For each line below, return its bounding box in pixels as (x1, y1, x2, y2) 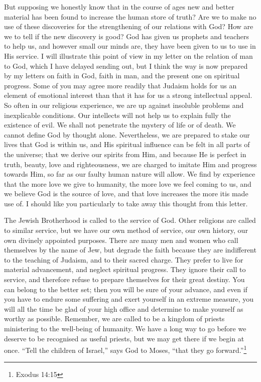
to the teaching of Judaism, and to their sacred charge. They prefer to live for (4, 254, 243, 265)
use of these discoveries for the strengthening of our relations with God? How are (4, 21, 253, 32)
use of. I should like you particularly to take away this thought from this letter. (4, 198, 248, 208)
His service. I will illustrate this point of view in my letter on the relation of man (4, 50, 253, 61)
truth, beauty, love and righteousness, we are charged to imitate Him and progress (4, 159, 257, 169)
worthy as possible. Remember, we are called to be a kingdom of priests (4, 313, 225, 324)
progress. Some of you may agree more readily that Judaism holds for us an (4, 80, 237, 90)
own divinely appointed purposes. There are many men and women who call (4, 234, 238, 245)
